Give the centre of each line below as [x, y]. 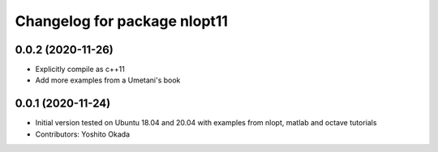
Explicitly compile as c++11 [80, 70]
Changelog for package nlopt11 [122, 21]
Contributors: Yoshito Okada [82, 134]
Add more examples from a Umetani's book [108, 80]
